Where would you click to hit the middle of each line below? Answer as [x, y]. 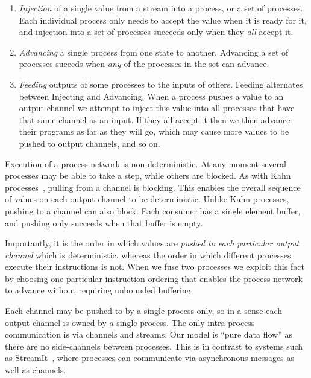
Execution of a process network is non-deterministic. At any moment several [146, 163]
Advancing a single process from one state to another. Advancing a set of [154, 52]
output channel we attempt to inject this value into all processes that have [157, 108]
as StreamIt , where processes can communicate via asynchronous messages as [149, 358]
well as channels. [36, 370]
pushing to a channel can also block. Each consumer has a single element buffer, [153, 210]
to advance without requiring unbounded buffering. [99, 290]
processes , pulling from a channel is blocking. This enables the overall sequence [153, 187]
